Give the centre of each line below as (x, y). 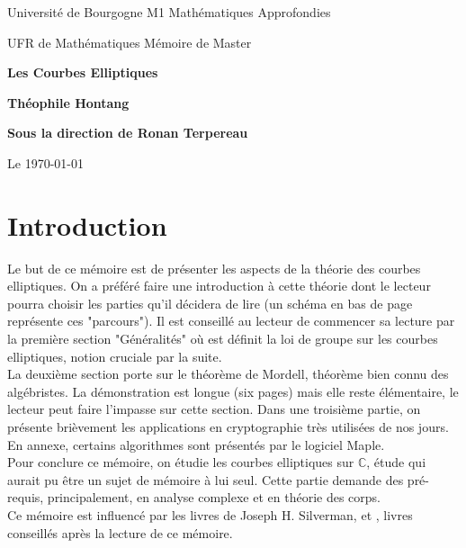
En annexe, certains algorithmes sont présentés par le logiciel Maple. (196, 444)
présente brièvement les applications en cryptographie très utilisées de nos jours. (228, 427)
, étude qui (396, 462)
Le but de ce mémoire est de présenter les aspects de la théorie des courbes (214, 268)
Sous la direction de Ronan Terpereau (128, 133)
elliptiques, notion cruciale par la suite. (115, 356)
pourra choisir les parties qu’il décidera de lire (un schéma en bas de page (210, 303)
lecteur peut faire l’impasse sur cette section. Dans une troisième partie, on (214, 409)
